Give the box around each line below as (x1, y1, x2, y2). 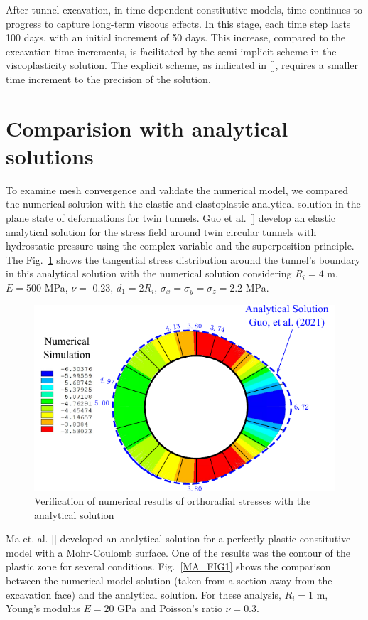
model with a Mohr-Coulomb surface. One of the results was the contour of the (6, 545, 351, 560)
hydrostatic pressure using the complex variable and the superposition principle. (6, 238, 355, 253)
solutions (6, 141, 94, 170)
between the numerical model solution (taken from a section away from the (6, 573, 332, 588)
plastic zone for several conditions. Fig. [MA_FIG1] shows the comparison (6, 559, 331, 574)
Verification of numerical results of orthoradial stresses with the (34, 493, 311, 508)
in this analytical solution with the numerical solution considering (6, 266, 292, 281)
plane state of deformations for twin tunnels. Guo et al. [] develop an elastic (6, 210, 336, 225)
